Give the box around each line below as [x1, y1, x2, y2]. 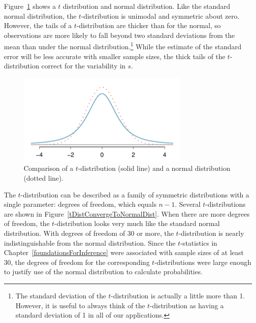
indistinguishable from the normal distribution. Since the [4, 237, 176, 248]
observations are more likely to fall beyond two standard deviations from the [4, 30, 235, 40]
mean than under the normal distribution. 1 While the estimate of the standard [4, 40, 242, 52]
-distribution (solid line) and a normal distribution [78, 163, 230, 173]
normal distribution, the [4, 10, 77, 21]
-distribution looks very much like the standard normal [54, 218, 220, 228]
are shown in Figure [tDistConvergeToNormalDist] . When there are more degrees [4, 208, 250, 219]
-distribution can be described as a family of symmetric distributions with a [20, 189, 250, 199]
